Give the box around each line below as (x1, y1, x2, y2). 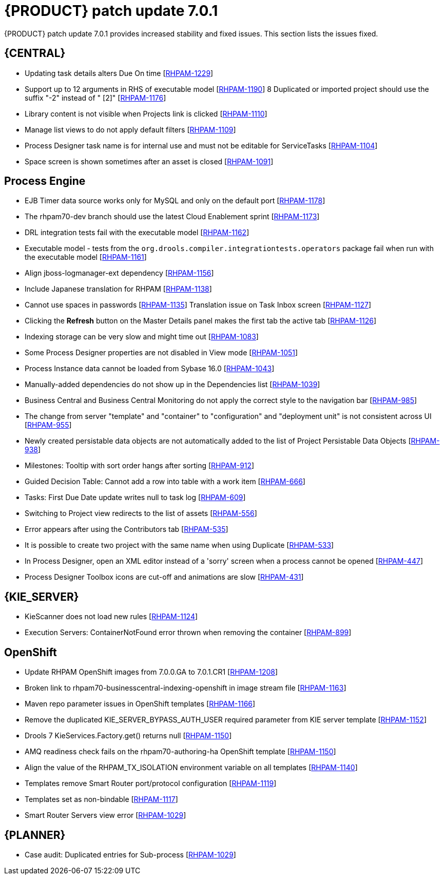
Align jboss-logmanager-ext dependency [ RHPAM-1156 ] (25, 269, 214, 278)
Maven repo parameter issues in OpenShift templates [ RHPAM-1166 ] (25, 699, 256, 709)
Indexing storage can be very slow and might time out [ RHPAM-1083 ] (25, 332, 259, 341)
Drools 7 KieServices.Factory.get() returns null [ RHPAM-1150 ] (25, 731, 232, 740)
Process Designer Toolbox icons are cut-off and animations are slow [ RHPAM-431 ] (25, 572, 304, 582)
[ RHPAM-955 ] (25, 421, 72, 430)
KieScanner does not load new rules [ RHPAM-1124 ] (25, 612, 198, 621)
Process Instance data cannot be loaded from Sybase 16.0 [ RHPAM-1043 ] (25, 364, 275, 373)
